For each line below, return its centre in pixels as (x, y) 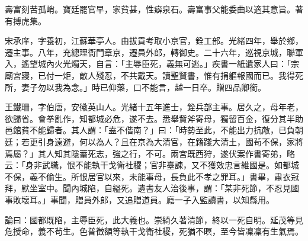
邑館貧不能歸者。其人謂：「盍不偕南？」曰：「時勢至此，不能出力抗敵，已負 (150, 130)
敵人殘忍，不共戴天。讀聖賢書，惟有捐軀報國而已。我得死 (191, 75)
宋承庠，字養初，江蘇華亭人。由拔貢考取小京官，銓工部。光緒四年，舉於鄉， (154, 41)
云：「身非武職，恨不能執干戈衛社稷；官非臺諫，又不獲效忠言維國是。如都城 (152, 165)
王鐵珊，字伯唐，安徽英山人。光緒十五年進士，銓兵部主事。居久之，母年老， (154, 107)
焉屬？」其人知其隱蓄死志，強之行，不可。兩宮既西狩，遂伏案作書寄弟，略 (150, 153)
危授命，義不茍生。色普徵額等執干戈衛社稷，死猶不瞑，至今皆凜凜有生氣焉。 (154, 231)
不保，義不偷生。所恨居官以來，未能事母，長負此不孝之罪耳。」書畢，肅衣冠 (152, 176)
